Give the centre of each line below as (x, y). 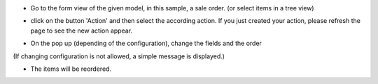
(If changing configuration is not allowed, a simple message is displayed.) (119, 56)
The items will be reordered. (71, 69)
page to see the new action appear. (82, 31)
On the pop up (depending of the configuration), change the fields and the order (146, 43)
